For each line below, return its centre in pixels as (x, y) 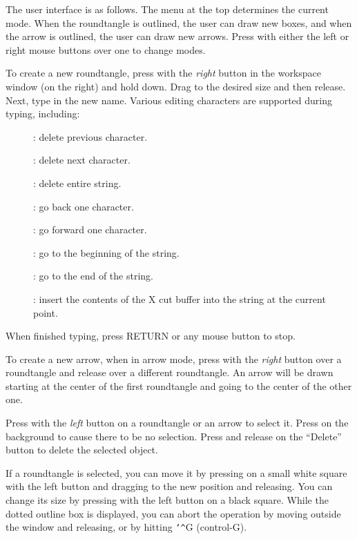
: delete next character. (82, 160)
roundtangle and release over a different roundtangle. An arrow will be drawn (170, 372)
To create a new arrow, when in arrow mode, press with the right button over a (174, 359)
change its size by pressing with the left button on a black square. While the (167, 500)
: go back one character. (84, 206)
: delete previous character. (90, 136)
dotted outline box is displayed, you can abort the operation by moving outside (173, 513)
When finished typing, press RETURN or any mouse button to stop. (151, 336)
